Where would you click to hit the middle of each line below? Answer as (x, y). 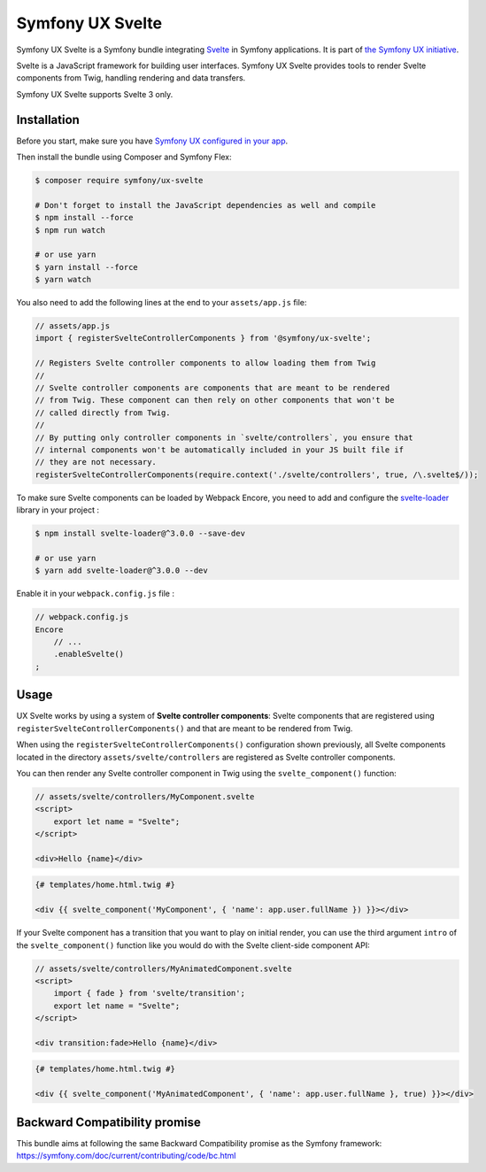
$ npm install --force (84, 218)
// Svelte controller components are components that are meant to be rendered (212, 388)
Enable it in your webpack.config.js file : (95, 594)
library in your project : (58, 510)
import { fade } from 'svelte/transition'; (149, 993)
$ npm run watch (70, 230)
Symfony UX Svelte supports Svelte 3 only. (95, 94)
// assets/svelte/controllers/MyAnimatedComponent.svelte (163, 968)
